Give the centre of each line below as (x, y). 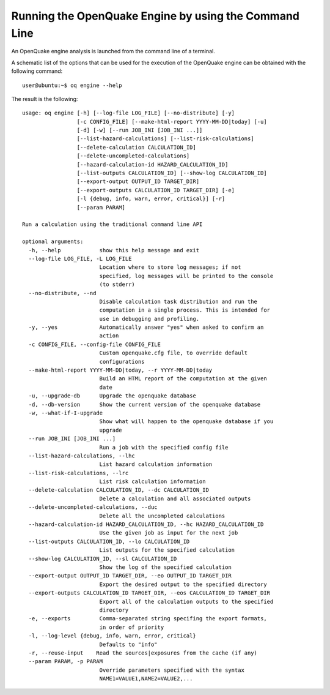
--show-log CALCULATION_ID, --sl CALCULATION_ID (103, 558)
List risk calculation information (152, 482)
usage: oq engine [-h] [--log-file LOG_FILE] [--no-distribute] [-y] (129, 113)
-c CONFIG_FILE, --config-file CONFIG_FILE (95, 344)
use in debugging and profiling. (149, 319)
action (109, 336)
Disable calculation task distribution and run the (178, 301)
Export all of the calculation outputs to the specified (186, 601)
